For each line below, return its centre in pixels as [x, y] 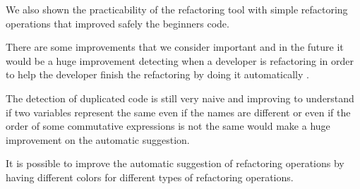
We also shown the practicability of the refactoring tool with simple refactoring [177, 9]
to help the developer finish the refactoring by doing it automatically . [157, 74]
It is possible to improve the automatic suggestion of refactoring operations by [175, 163]
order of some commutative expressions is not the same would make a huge [168, 126]
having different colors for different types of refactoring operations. [150, 177]
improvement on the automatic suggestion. [98, 139]
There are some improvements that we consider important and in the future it [175, 47]
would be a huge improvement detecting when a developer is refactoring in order [180, 60]
